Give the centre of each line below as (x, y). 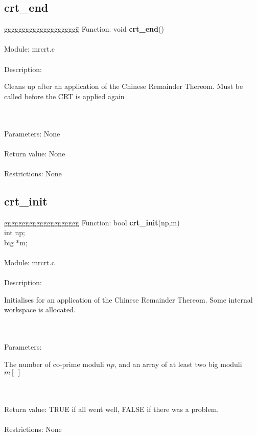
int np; (15, 232)
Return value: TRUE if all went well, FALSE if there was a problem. (112, 409)
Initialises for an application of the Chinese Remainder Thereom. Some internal (128, 299)
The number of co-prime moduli (54, 364)
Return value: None (35, 153)
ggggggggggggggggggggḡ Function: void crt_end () (84, 29)
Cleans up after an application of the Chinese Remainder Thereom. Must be (124, 86)
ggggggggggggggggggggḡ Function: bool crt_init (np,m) (92, 222)
